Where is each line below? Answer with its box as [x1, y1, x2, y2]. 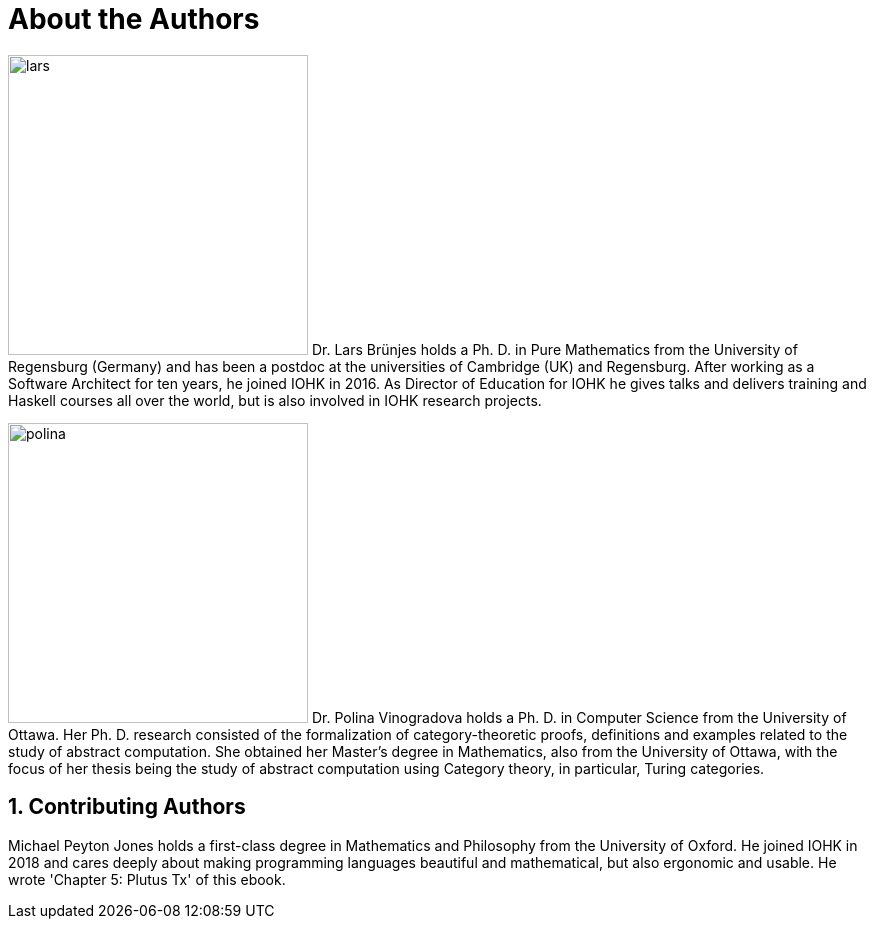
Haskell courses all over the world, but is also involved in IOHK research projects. [8, 391, 542, 409]
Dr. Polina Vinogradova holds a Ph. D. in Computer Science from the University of [311, 708, 847, 726]
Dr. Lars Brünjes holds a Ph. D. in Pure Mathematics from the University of [311, 340, 798, 358]
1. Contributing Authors [8, 794, 246, 820]
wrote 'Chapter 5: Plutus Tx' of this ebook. [8, 870, 286, 888]
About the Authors [8, 2, 260, 36]
